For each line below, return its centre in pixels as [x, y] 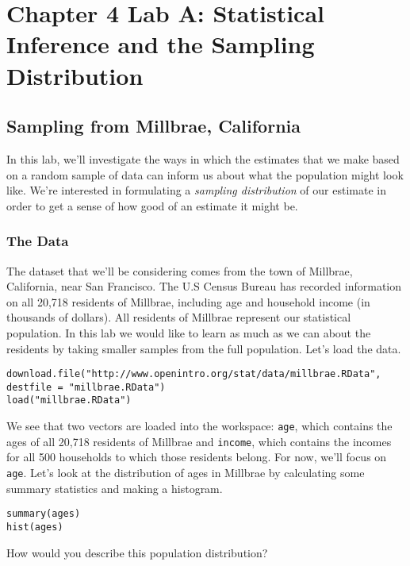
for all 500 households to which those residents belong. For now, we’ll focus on [197, 457]
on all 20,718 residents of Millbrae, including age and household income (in [188, 301]
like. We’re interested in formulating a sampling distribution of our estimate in [196, 190]
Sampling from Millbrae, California [153, 126]
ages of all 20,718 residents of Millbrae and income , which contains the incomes [199, 441]
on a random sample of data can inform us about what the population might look [205, 174]
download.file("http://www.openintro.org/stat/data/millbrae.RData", [194, 374]
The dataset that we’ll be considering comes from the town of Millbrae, [180, 270]
